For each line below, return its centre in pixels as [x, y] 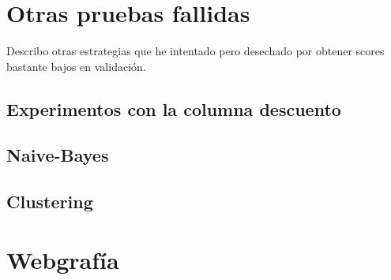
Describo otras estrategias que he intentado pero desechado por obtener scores [195, 51]
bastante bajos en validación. [76, 66]
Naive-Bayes [58, 155]
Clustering [50, 202]
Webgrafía [63, 259]
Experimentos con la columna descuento [174, 108]
